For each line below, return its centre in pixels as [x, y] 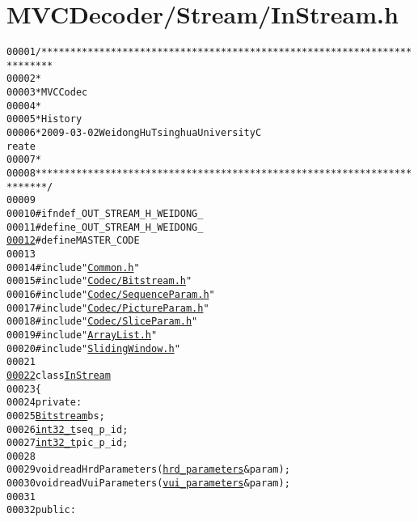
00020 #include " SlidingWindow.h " [93, 348]
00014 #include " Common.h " [73, 267]
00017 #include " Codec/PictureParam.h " [108, 308]
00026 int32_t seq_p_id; [68, 429]
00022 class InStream [59, 375]
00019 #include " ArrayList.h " [82, 335]
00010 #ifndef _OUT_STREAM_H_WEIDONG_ [105, 214]
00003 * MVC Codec [47, 93]
